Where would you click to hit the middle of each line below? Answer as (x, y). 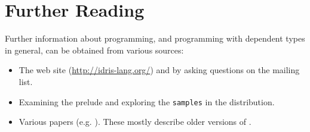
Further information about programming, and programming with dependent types (155, 38)
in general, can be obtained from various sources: (94, 50)
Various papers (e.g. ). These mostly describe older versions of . (135, 122)
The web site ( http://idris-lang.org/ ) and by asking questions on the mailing (159, 70)
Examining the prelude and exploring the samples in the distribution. (147, 101)
